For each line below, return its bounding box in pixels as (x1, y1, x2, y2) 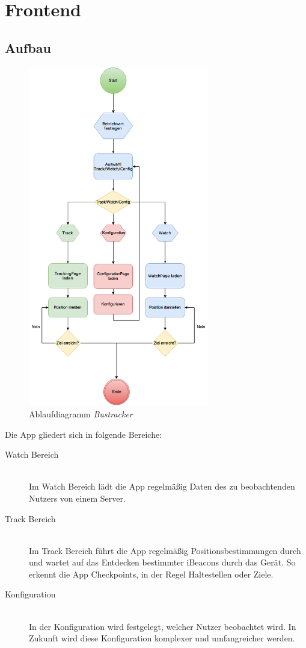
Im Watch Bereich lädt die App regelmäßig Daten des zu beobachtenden (29, 480, 295, 493)
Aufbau (5, 38, 51, 57)
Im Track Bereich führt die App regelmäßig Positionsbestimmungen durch (29, 544, 301, 556)
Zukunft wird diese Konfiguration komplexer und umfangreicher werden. (29, 632, 295, 644)
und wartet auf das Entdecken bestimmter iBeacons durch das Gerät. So (29, 556, 296, 569)
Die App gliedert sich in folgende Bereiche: (5, 428, 162, 440)
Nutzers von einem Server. (29, 491, 126, 504)
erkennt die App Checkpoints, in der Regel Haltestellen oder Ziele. (29, 567, 274, 580)
